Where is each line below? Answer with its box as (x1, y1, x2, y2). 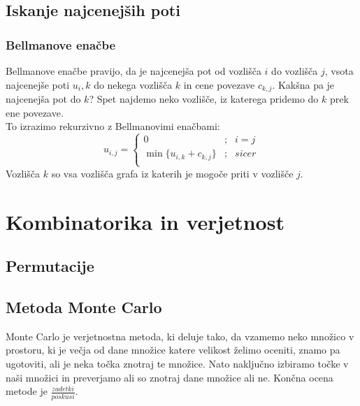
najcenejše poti (6, 77, 70, 92)
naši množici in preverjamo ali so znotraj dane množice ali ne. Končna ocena (6, 370, 333, 384)
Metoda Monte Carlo (6, 296, 162, 318)
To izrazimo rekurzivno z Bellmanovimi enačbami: (6, 119, 220, 133)
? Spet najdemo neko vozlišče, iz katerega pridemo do (89, 92, 319, 106)
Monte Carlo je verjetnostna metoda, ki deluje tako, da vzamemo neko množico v (6, 328, 354, 343)
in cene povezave (183, 77, 255, 92)
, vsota (324, 64, 354, 78)
